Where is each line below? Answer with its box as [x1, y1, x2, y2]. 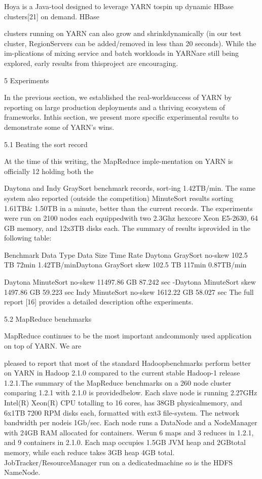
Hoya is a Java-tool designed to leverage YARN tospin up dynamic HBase [4, 1, 234, 11]
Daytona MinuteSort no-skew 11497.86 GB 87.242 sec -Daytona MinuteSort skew [4, 277, 256, 287]
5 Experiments [4, 75, 49, 85]
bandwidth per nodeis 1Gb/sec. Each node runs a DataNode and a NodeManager [4, 417, 257, 428]
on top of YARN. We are [4, 340, 82, 351]
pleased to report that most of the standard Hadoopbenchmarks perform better [4, 357, 251, 368]
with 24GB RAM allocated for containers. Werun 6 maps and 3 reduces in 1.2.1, [4, 427, 254, 437]
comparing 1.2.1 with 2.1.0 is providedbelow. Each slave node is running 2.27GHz [4, 387, 257, 398]
